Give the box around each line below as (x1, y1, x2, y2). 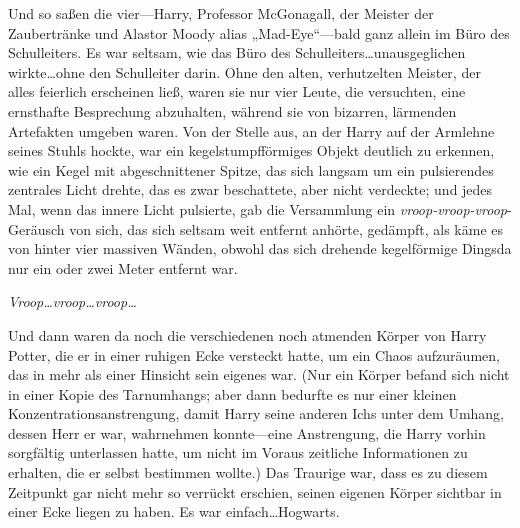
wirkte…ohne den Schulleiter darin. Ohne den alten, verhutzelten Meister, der (8, 61, 481, 82)
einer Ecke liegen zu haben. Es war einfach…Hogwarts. (8, 501, 340, 522)
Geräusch (8, 218, 65, 239)
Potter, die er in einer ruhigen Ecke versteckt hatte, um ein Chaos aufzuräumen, (8, 344, 500, 365)
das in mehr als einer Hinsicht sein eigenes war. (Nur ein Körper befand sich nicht (8, 364, 510, 385)
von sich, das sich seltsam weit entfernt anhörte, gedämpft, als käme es (69, 218, 504, 239)
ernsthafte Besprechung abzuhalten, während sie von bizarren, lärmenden (8, 100, 457, 121)
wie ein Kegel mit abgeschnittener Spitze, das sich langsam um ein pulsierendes (8, 159, 494, 180)
